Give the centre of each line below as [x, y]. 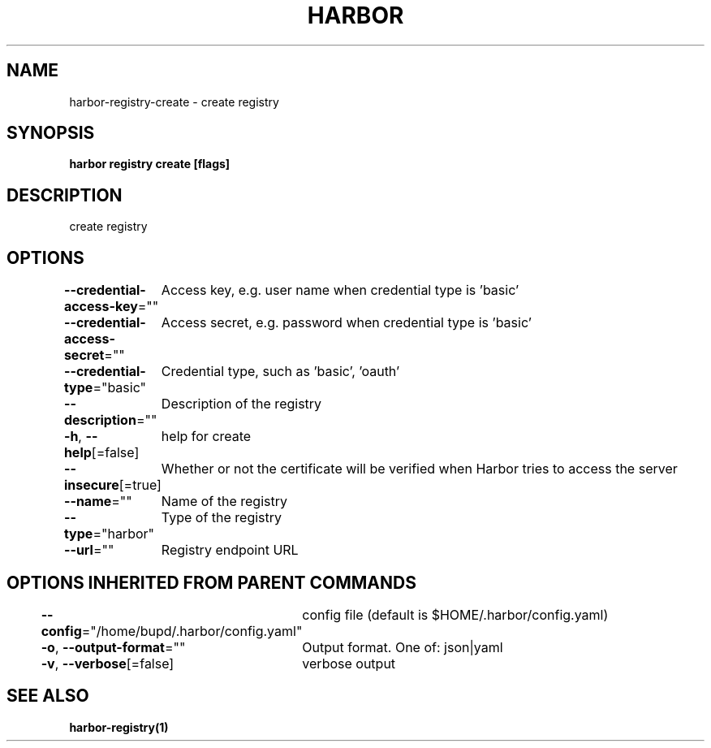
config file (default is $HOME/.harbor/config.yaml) [455, 614]
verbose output [349, 663]
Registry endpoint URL [230, 550]
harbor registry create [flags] [150, 164]
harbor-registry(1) [119, 727]
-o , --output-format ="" [113, 647]
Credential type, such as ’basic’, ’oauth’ [280, 372]
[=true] [140, 485]
